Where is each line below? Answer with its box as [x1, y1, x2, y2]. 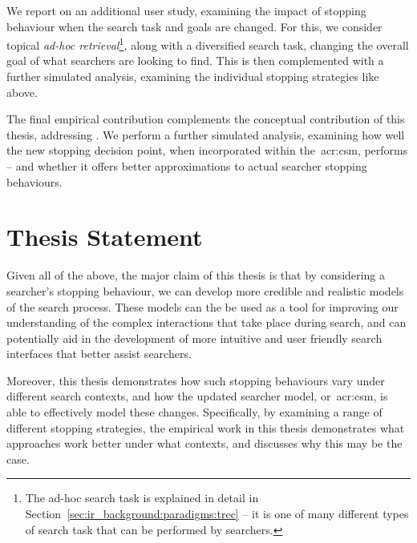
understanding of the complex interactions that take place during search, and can [6, 314, 407, 331]
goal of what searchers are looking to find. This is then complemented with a [6, 52, 384, 69]
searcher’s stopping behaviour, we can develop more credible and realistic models [6, 282, 404, 299]
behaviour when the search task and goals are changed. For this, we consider [6, 18, 383, 34]
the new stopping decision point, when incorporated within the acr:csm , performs [6, 142, 408, 159]
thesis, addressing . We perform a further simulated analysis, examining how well [6, 126, 405, 143]
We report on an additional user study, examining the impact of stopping [6, 2, 366, 18]
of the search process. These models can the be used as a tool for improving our [6, 298, 399, 315]
